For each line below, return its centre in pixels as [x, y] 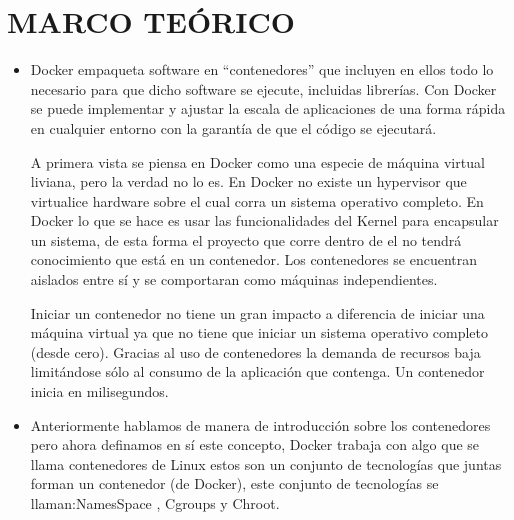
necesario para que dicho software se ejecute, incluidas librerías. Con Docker [263, 88]
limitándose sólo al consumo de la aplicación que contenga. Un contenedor [257, 371]
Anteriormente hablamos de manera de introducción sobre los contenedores [260, 424]
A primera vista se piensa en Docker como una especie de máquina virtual [257, 161]
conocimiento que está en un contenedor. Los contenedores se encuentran [254, 259]
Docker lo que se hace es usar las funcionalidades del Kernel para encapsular [264, 220]
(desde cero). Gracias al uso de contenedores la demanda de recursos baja [255, 351]
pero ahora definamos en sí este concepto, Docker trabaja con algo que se [255, 444]
